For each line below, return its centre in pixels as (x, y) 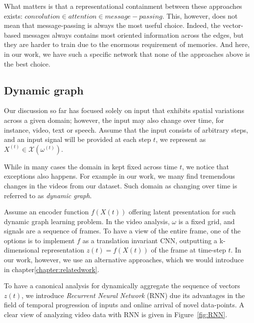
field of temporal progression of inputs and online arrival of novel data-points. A (124, 305)
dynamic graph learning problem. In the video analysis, (87, 221)
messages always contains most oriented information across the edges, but (133, 35)
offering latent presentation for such (182, 212)
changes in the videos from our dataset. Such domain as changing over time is (121, 185)
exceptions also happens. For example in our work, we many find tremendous (119, 176)
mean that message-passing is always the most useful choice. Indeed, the (112, 25)
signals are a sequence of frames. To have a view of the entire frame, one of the (122, 231)
